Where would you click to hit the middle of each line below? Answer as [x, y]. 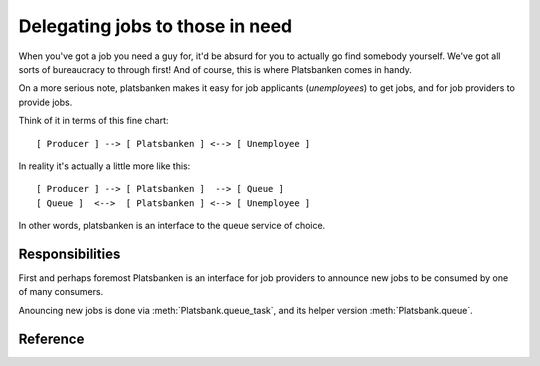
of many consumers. [61, 292]
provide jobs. [45, 102]
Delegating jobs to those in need [155, 26]
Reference [51, 338]
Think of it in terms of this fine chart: [93, 121]
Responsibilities [69, 253]
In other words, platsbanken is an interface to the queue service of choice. [172, 226]
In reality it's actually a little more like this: [104, 166]
